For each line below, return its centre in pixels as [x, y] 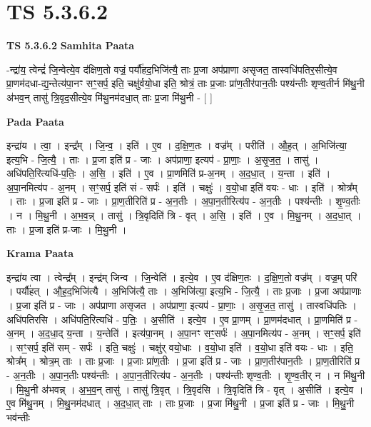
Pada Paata [35, 121]
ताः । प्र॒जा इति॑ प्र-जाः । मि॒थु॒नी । [67, 229]
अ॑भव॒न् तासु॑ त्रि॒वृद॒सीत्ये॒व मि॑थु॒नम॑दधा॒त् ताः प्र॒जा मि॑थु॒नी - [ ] [110, 97]
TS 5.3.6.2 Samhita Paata [71, 45]
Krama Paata [40, 253]
